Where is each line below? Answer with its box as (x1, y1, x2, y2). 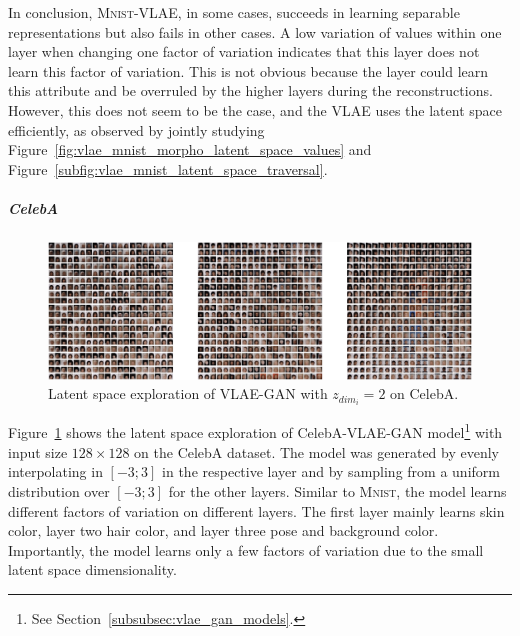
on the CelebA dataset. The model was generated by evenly (134, 441, 500, 462)
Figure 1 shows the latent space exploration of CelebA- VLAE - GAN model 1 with (8, 419, 503, 443)
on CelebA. (390, 383, 459, 404)
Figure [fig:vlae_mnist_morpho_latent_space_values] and (8, 139, 372, 160)
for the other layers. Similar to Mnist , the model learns (168, 480, 507, 501)
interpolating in (8, 461, 103, 482)
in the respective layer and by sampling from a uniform (162, 461, 500, 482)
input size (8, 441, 68, 462)
